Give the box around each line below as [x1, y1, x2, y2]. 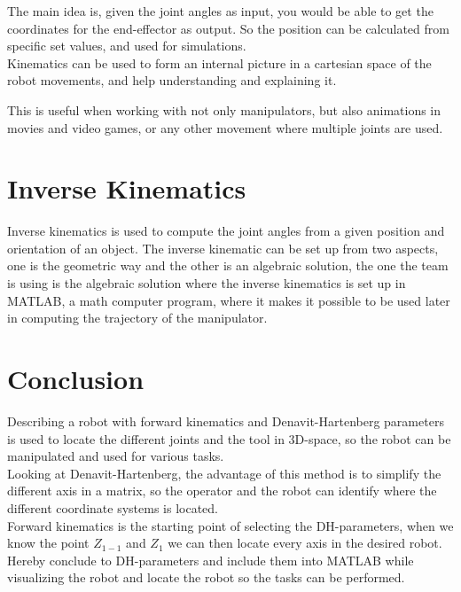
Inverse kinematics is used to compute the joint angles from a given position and [7, 222, 445, 240]
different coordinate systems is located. [7, 498, 218, 517]
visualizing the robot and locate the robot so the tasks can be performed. [7, 568, 405, 587]
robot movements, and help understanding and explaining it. [7, 71, 337, 90]
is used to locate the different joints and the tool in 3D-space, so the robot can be [7, 429, 451, 448]
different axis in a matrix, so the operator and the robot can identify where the [7, 481, 437, 500]
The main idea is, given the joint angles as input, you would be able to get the [7, 2, 434, 19]
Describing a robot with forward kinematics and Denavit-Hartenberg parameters [7, 411, 444, 430]
